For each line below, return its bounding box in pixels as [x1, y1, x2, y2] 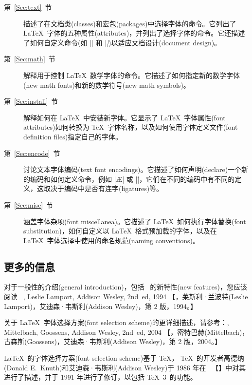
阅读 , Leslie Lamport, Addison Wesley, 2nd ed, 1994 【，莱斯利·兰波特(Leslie [4, 291, 248, 302]
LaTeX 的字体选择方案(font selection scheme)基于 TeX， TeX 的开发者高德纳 [4, 353, 244, 363]
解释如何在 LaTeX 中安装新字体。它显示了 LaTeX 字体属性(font [23, 112, 226, 122]
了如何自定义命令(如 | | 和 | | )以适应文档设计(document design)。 [23, 37, 221, 47]
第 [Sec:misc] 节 [4, 199, 54, 210]
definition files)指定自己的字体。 [23, 131, 123, 141]
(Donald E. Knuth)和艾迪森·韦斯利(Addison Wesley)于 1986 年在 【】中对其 [4, 362, 246, 372]
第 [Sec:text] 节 [4, 2, 52, 12]
